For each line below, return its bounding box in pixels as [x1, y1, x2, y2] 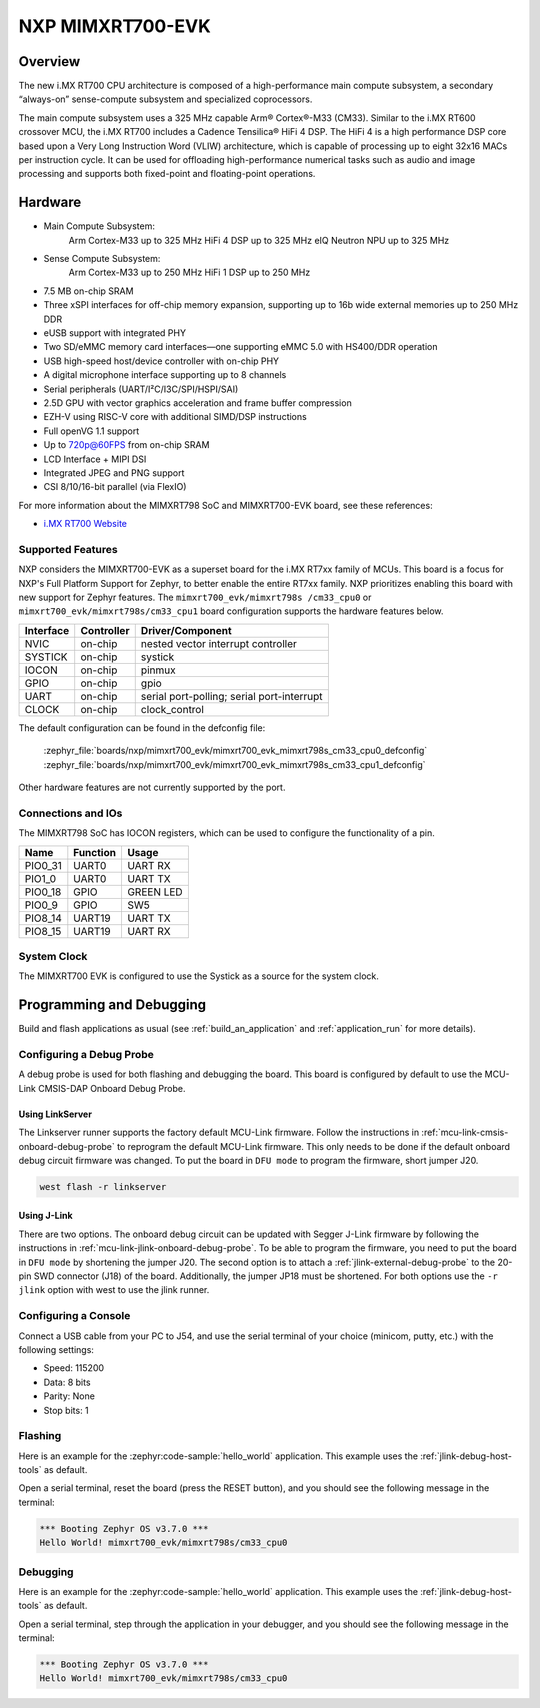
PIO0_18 [24, 885, 62, 899]
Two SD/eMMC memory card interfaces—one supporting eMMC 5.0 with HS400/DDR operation [43, 341, 439, 353]
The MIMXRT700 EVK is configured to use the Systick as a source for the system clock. [18, 970, 380, 982]
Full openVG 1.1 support [43, 425, 140, 437]
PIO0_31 [24, 858, 62, 872]
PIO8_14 [24, 911, 62, 925]
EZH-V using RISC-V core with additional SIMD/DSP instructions [43, 411, 307, 423]
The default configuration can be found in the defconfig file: [18, 721, 266, 734]
